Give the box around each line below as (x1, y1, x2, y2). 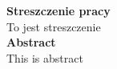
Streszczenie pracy (6, 2, 111, 18)
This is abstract (6, 49, 83, 66)
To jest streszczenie (6, 18, 101, 34)
